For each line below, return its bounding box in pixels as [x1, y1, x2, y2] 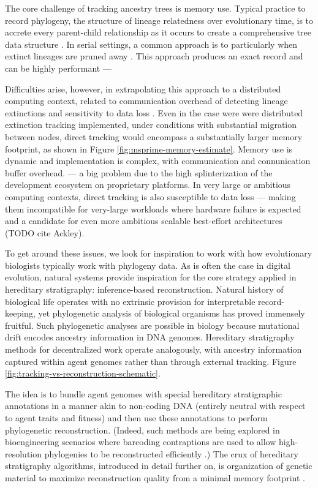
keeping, [5, 307, 36, 320]
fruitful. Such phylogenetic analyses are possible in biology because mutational [5, 318, 300, 331]
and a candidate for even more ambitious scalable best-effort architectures [5, 214, 282, 227]
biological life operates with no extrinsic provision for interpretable [5, 295, 256, 307]
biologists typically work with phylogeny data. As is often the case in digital [5, 258, 290, 271]
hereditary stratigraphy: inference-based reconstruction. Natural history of [5, 283, 284, 296]
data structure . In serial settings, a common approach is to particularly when [5, 37, 298, 50]
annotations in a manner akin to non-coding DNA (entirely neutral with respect [5, 399, 306, 412]
